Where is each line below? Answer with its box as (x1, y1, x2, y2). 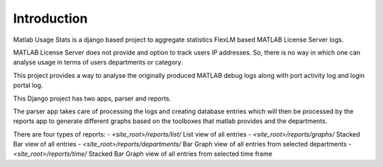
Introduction (13, 11, 88, 26)
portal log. (13, 81, 43, 90)
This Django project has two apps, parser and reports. (13, 94, 172, 103)
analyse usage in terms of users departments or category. (13, 58, 184, 67)
